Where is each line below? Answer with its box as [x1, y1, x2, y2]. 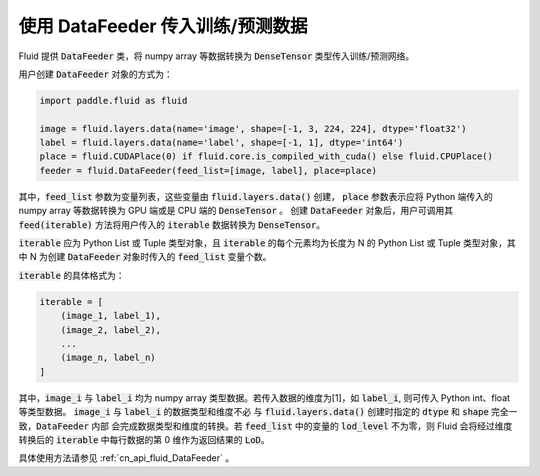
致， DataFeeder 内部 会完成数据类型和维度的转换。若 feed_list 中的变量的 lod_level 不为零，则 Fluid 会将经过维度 [18, 420, 513, 432]
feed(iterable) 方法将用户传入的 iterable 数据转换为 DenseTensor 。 [18, 218, 325, 230]
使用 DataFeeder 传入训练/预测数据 [18, 15, 308, 37]
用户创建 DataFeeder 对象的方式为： [18, 68, 174, 80]
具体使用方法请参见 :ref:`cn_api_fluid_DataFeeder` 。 [18, 452, 235, 464]
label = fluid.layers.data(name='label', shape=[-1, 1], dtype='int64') [39, 137, 404, 149]
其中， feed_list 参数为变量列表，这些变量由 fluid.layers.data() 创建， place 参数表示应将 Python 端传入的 [18, 190, 494, 202]
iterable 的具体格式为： [18, 269, 125, 281]
